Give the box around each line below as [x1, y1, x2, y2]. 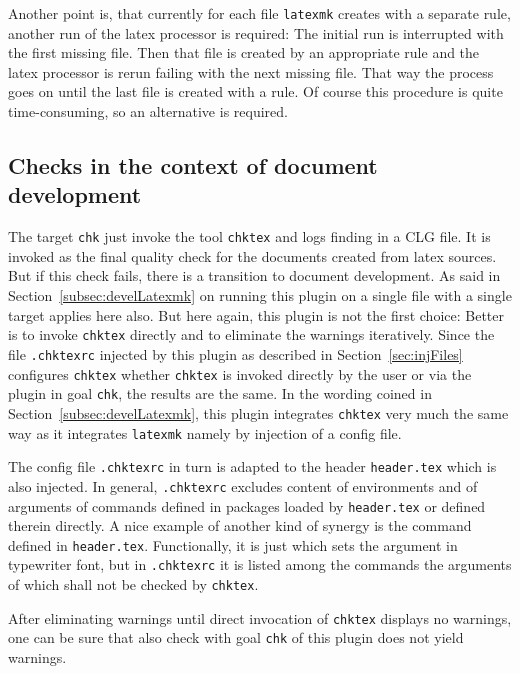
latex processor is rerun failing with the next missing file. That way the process [8, 61, 494, 82]
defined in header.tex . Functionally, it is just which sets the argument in [8, 534, 458, 555]
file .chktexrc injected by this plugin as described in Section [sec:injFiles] [8, 343, 463, 364]
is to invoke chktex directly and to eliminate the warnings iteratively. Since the [8, 324, 495, 345]
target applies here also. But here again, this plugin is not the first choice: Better [8, 304, 505, 325]
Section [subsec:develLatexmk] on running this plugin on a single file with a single [8, 285, 512, 306]
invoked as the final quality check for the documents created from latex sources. [8, 245, 497, 266]
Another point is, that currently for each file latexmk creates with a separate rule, [8, 3, 511, 23]
